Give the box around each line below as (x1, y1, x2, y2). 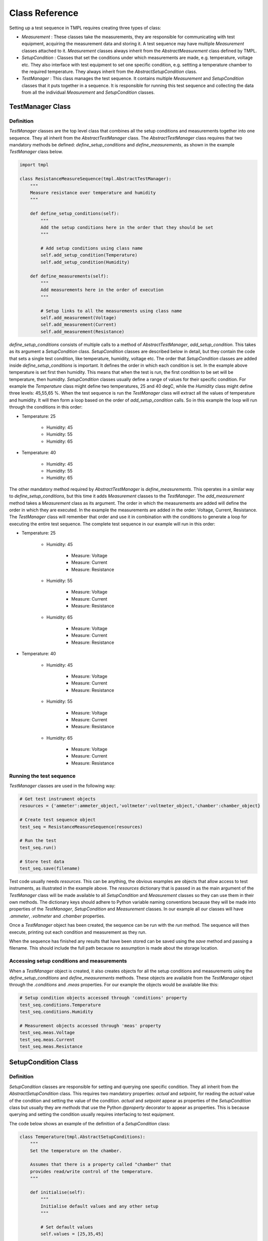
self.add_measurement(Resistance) (40, 329, 125, 335)
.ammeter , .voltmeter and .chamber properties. (9, 913, 105, 919)
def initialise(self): (30, 1189, 85, 1195)
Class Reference (9, 7, 79, 18)
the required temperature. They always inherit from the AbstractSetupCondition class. (21, 69, 198, 74)
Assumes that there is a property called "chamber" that (30, 1162, 172, 1168)
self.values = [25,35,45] (40, 1231, 104, 1237)
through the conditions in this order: (9, 404, 83, 410)
